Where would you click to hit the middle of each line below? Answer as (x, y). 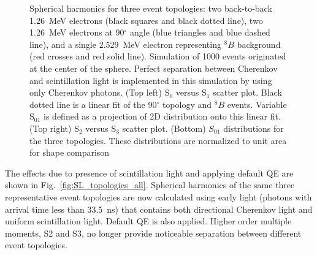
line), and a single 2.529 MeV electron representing (125, 44)
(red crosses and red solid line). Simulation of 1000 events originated (158, 56)
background (259, 44)
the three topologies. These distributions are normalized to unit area (158, 140)
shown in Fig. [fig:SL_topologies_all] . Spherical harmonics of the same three (150, 185)
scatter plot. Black (247, 92)
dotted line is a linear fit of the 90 (93, 104)
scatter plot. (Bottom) (164, 128)
